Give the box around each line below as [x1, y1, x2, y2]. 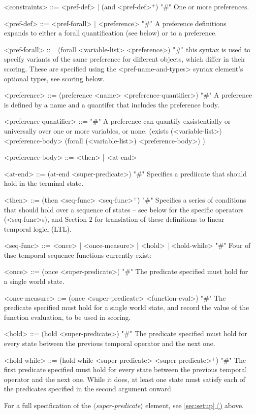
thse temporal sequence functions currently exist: [4, 249, 152, 260]
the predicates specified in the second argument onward [4, 383, 171, 394]
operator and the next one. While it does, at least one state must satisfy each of [4, 374, 246, 384]
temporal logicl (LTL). [4, 223, 72, 234]
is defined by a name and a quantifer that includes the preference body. [4, 99, 220, 109]
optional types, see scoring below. [4, 73, 105, 83]
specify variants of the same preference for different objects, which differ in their [4, 54, 246, 64]
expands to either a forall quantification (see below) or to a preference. [4, 28, 217, 38]
